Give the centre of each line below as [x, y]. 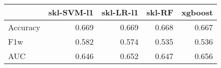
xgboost [197, 12]
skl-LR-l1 [120, 12]
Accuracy [24, 27]
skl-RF [160, 12]
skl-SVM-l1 [71, 12]
